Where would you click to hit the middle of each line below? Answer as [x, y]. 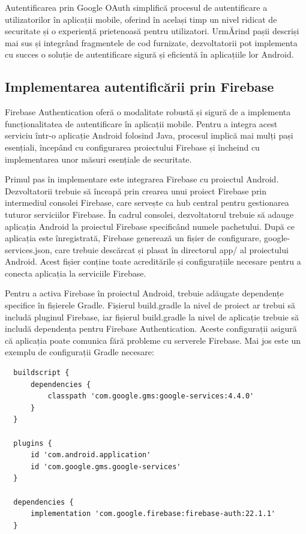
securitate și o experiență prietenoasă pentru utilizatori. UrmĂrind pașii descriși [152, 31]
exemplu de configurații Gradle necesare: [79, 352]
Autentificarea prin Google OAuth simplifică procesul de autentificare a [136, 7]
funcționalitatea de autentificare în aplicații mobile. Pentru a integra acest [141, 123]
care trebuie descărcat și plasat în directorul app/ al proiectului [172, 249]
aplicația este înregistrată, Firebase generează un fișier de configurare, [133, 238]
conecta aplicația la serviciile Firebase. [76, 273]
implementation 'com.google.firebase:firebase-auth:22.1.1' [153, 514]
